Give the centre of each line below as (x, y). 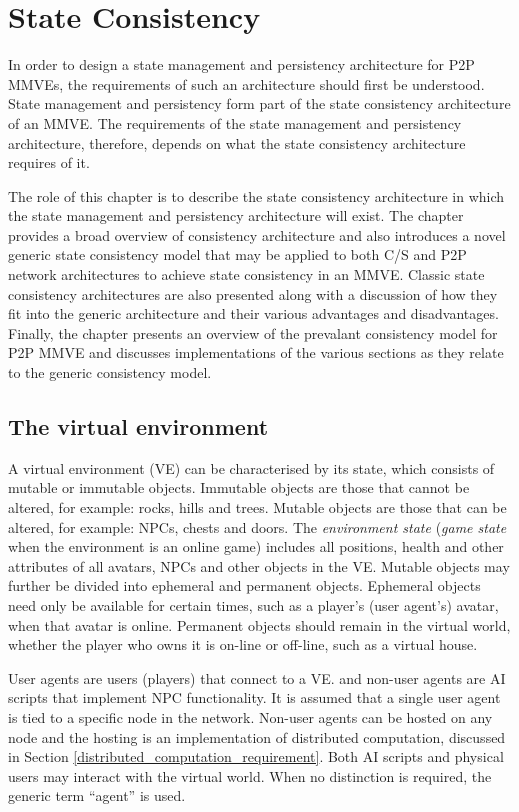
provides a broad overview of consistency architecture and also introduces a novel (257, 234)
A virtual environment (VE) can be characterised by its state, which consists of (251, 467)
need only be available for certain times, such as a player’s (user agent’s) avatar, (253, 604)
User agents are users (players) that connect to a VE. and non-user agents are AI (257, 677)
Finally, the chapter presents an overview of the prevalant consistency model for (253, 332)
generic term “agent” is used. (97, 795)
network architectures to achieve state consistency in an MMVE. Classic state (246, 274)
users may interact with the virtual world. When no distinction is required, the (250, 775)
